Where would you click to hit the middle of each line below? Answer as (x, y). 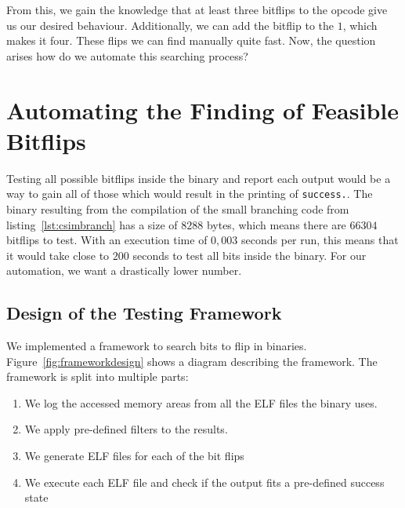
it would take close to (58, 255)
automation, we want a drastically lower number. (124, 270)
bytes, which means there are (276, 224)
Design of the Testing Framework (144, 313)
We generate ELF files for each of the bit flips (134, 456)
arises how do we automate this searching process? (127, 55)
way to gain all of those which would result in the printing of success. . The (190, 194)
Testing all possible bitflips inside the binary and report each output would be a (199, 178)
